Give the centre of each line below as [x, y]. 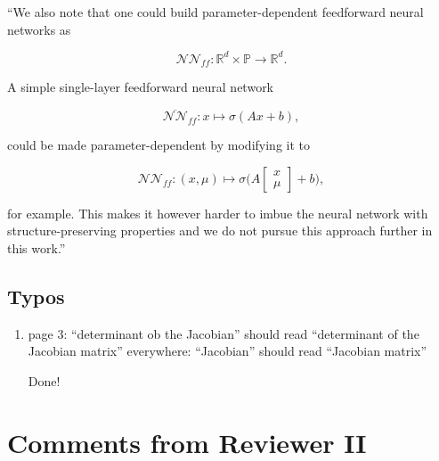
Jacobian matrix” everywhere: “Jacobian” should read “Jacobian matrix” [228, 351]
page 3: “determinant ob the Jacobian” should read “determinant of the [224, 333]
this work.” [37, 248]
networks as [39, 29]
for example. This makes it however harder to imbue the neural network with [218, 213]
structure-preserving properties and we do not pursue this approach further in [220, 230]
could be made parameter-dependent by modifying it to [159, 145]
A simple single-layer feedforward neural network [141, 87]
